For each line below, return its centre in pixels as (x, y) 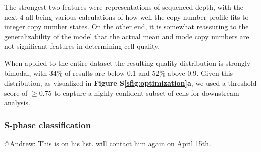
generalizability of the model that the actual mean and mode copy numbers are (127, 36)
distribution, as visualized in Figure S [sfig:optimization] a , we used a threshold (130, 83)
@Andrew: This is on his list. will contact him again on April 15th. (108, 144)
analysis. (17, 102)
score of (16, 92)
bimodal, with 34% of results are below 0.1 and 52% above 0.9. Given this (119, 73)
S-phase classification (48, 125)
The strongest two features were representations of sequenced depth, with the (124, 7)
